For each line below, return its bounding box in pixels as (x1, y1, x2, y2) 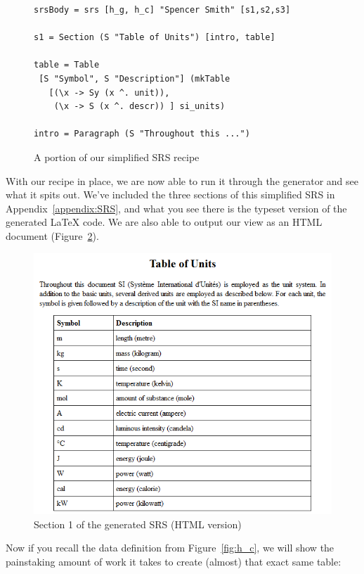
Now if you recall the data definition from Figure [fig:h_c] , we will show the (6, 540, 334, 555)
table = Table (34, 60, 100, 70)
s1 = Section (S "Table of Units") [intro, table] (34, 32, 275, 43)
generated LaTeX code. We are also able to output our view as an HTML (6, 215, 323, 229)
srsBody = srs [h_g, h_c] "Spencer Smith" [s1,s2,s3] (34, 5, 291, 15)
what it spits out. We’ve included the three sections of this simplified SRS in (6, 187, 335, 202)
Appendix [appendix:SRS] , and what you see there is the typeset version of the (6, 200, 347, 215)
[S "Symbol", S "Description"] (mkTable (39, 73, 230, 84)
